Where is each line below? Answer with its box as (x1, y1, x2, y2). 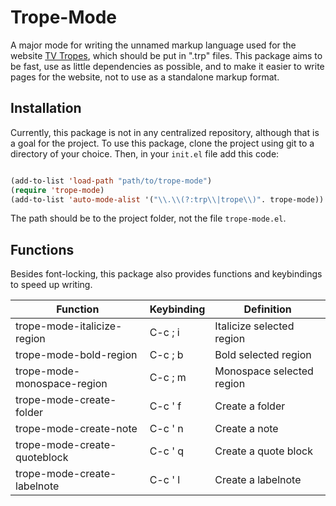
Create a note (214, 422, 279, 436)
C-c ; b (149, 348, 184, 362)
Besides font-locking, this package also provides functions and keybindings (10, 268, 323, 280)
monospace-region (15, 377, 108, 391)
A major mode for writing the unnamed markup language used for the (10, 39, 297, 51)
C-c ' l (149, 473, 181, 487)
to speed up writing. (10, 279, 93, 291)
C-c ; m (149, 371, 187, 385)
